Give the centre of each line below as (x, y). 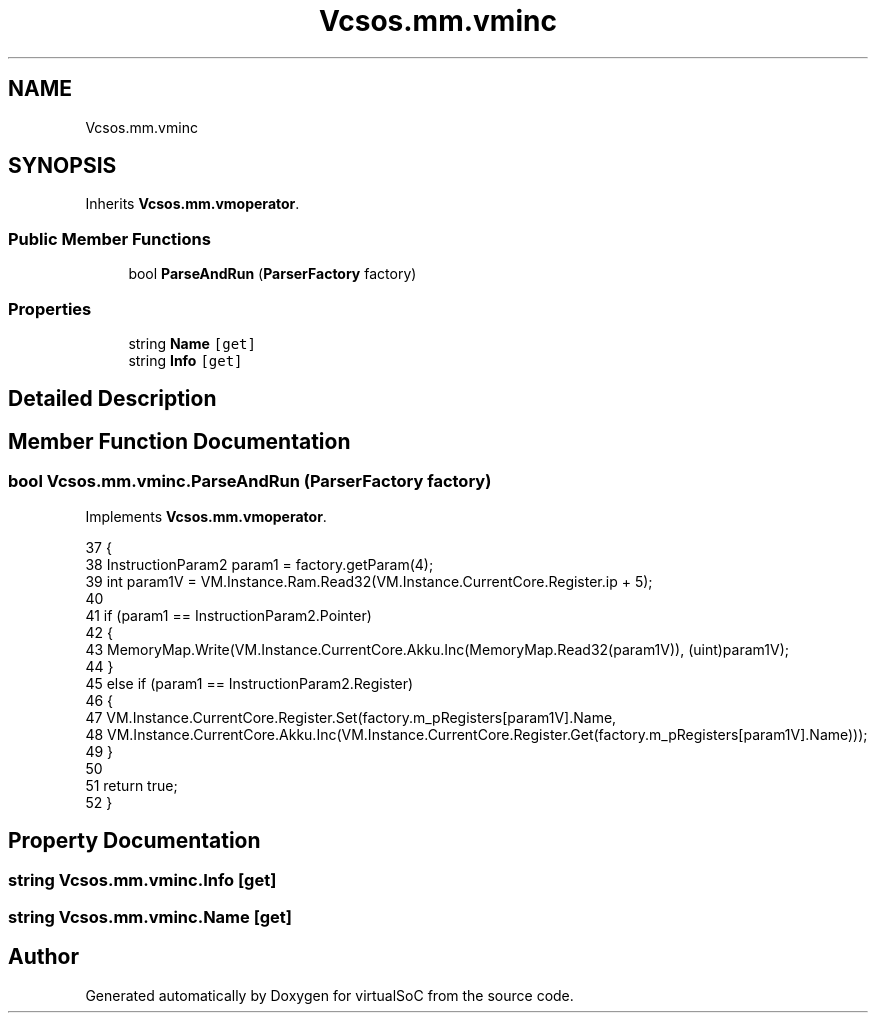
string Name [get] (192, 343)
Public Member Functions (109, 238)
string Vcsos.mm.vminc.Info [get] (142, 880)
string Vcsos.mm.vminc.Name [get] (150, 916)
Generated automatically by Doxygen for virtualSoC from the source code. (329, 995)
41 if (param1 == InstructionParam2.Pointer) (228, 615)
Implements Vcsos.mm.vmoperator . (206, 516)
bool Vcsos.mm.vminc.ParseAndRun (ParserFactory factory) (250, 481)
